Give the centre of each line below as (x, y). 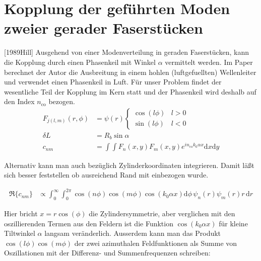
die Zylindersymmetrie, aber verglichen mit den (162, 213)
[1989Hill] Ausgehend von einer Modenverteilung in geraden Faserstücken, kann (126, 52)
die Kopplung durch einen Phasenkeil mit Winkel (80, 62)
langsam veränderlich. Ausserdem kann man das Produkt (133, 233)
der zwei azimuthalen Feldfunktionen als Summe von (156, 243)
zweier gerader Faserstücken (104, 28)
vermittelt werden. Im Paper (209, 62)
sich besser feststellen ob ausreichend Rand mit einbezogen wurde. (106, 175)
